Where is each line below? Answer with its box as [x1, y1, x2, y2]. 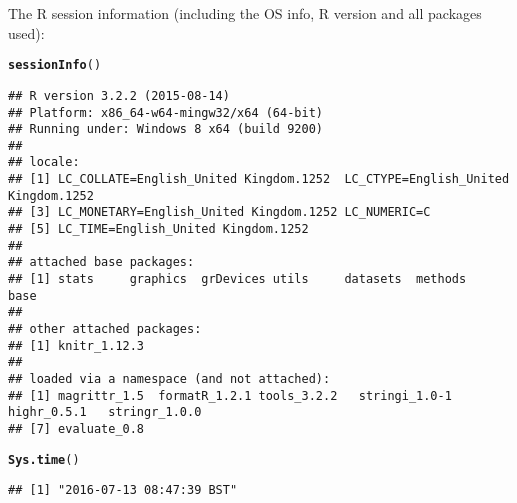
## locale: [8, 155, 80, 170]
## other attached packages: [8, 322, 202, 337]
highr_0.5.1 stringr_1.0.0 [8, 405, 202, 420]
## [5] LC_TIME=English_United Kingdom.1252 [8, 222, 309, 237]
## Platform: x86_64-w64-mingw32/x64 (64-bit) [8, 105, 323, 120]
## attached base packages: [8, 255, 195, 270]
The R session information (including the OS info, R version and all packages [8, 3, 482, 23]
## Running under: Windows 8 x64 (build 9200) [8, 122, 323, 137]
